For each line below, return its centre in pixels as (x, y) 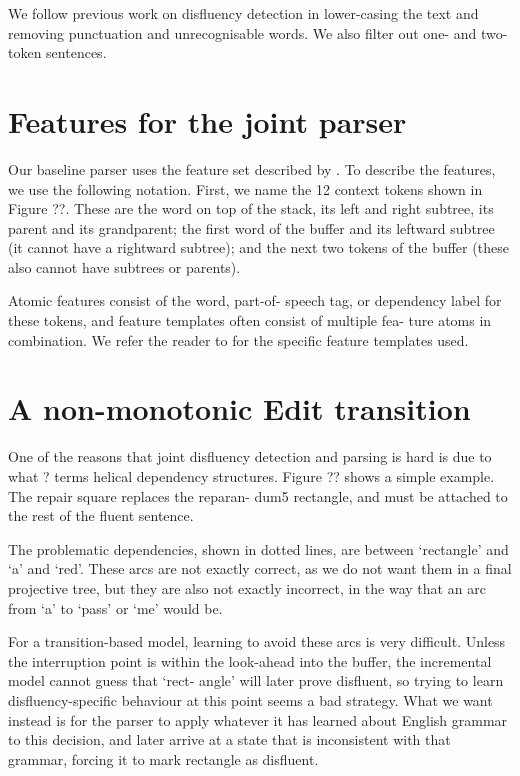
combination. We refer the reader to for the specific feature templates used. (238, 339)
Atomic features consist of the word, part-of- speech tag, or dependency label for (255, 300)
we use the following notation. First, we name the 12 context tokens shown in (245, 188)
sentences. (76, 52)
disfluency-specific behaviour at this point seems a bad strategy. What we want (250, 699)
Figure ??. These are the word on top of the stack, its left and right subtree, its (251, 208)
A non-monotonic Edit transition (239, 408)
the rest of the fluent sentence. (101, 515)
